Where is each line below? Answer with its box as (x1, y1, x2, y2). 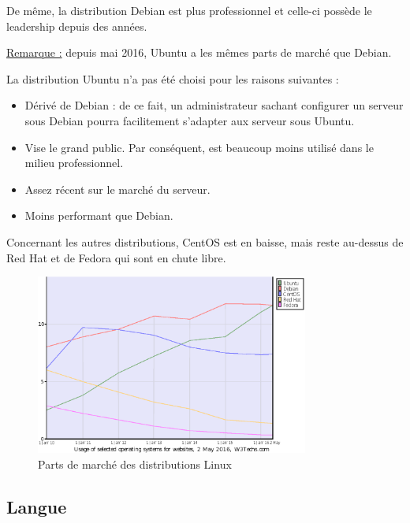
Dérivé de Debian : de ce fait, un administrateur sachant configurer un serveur (24, 97, 404, 113)
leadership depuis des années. (6, 17, 147, 34)
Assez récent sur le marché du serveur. (24, 180, 211, 197)
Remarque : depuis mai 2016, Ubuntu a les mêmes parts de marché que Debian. (6, 44, 392, 61)
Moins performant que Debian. (24, 207, 173, 224)
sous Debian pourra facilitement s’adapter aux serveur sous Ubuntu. (24, 112, 355, 128)
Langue (6, 494, 67, 518)
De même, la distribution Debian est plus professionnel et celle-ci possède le (6, 2, 372, 18)
